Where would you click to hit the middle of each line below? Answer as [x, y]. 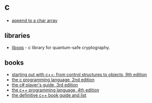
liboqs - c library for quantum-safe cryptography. [61, 47]
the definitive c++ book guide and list [49, 95]
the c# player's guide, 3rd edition [45, 85]
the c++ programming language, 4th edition [55, 90]
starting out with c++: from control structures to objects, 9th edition [79, 74]
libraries [17, 36]
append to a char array [34, 20]
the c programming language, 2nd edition [53, 80]
